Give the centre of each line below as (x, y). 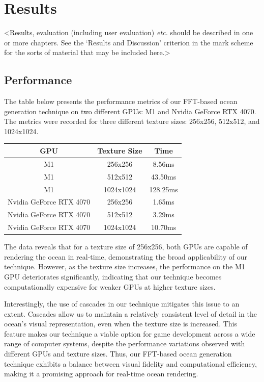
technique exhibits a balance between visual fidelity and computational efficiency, (130, 363)
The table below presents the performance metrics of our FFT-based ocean (121, 101)
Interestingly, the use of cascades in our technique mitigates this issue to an (122, 304)
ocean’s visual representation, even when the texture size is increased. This (121, 324)
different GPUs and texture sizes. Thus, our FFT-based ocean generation (118, 354)
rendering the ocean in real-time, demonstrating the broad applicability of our (126, 256)
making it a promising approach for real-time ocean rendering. (101, 374)
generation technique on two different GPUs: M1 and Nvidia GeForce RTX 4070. (130, 111)
